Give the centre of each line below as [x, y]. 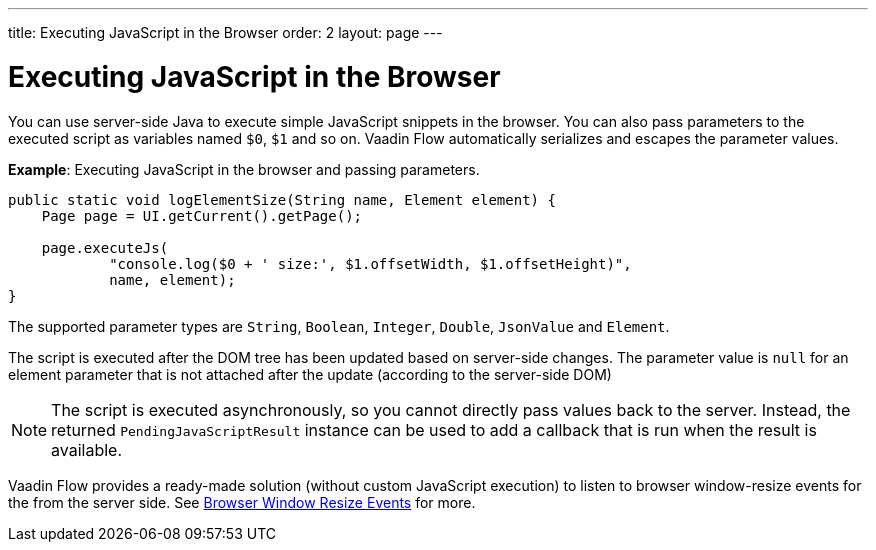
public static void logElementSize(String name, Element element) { [282, 199]
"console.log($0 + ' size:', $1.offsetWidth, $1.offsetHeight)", [370, 263]
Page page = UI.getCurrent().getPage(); [202, 215]
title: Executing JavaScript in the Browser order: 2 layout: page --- [225, 32]
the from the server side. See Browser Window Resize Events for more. [242, 502]
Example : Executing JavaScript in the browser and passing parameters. [244, 169]
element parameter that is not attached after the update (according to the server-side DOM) [310, 374]
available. [87, 449]
